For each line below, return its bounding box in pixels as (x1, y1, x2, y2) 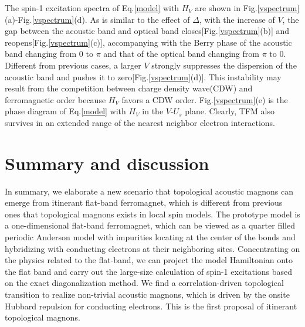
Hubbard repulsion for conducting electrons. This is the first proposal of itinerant (5, 299, 297, 312)
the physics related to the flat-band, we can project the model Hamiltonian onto (5, 254, 293, 266)
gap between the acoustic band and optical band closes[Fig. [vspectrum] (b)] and (5, 25, 290, 37)
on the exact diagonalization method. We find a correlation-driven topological (5, 277, 284, 289)
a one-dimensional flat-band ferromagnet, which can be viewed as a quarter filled (5, 219, 295, 231)
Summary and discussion (5, 151, 209, 175)
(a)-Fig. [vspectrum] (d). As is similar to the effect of (5, 13, 190, 25)
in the (142, 105, 164, 117)
